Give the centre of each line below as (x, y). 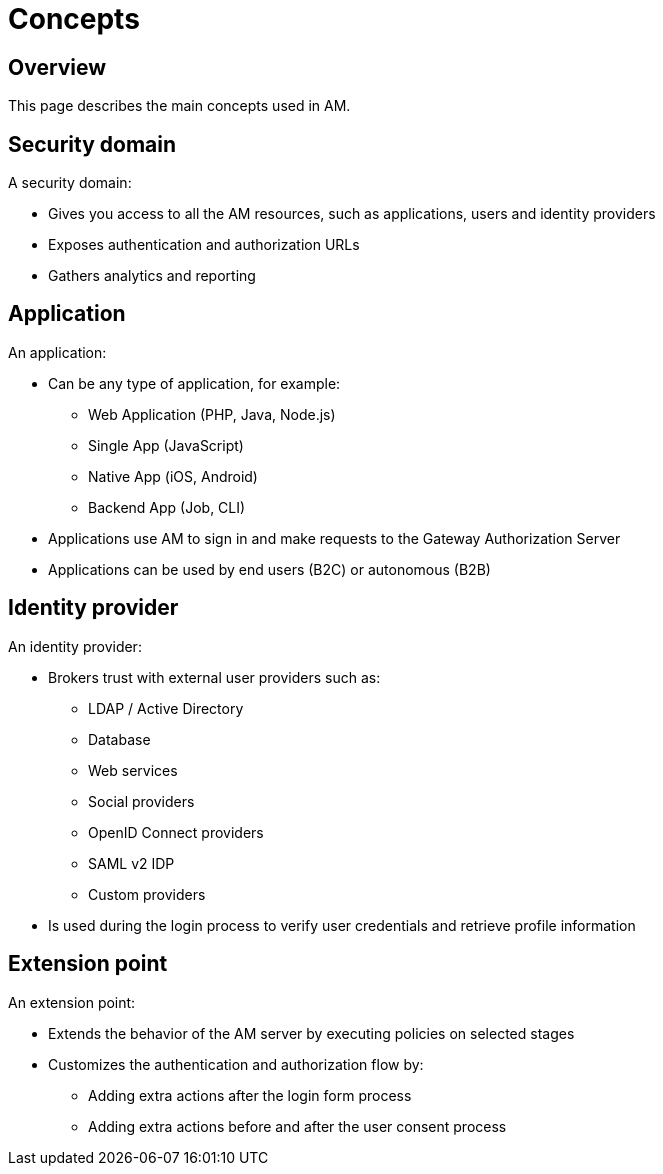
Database (119, 739)
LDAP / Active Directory (166, 708)
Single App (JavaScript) (166, 445)
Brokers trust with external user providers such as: (214, 677)
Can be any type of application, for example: (194, 383)
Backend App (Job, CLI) (167, 507)
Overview (57, 67)
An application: (57, 352)
